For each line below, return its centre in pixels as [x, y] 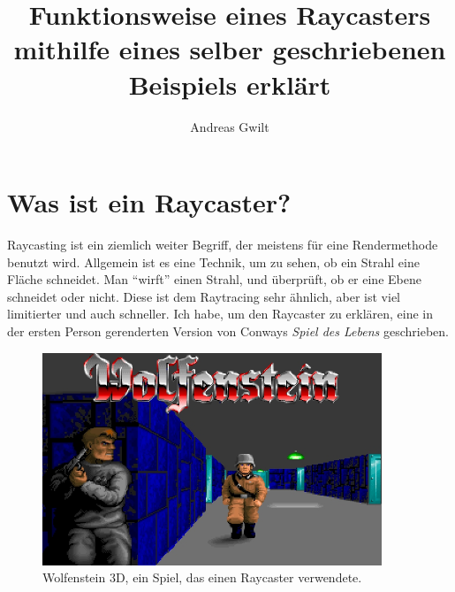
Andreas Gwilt [230, 126]
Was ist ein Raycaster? [149, 202]
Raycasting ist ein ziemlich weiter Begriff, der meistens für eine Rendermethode [223, 245]
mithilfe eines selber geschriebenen [230, 49]
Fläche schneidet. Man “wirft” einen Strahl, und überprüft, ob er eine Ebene [214, 279]
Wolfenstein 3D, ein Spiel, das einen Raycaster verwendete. [202, 577]
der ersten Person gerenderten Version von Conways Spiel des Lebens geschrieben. [228, 331]
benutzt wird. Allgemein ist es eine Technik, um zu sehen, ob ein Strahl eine [213, 261]
